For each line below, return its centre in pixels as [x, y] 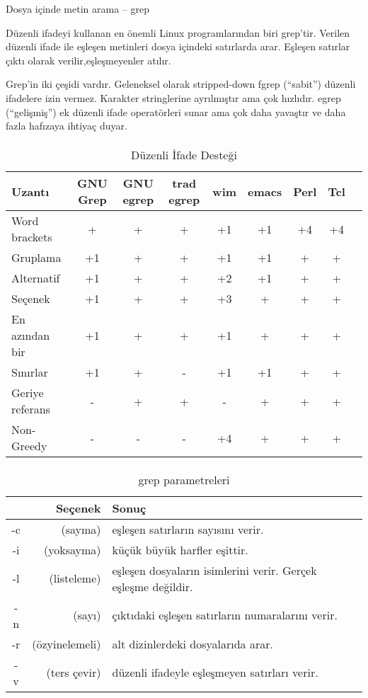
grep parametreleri [184, 479]
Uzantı [30, 191]
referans [31, 409]
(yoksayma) [72, 549]
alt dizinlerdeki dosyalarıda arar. [192, 643]
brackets [32, 237]
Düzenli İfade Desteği [184, 155]
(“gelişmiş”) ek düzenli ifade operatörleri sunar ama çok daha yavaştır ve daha [176, 111]
